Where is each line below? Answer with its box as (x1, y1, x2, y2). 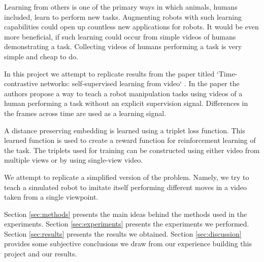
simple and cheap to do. (4, 51, 78, 61)
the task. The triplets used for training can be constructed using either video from (4, 144, 260, 155)
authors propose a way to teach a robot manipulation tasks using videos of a (4, 88, 243, 98)
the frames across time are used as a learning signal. (4, 107, 167, 118)
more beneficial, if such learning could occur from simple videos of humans (4, 31, 236, 42)
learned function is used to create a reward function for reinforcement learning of (4, 135, 256, 145)
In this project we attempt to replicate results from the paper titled (4, 68, 215, 79)
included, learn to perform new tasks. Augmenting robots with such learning (4, 11, 242, 22)
